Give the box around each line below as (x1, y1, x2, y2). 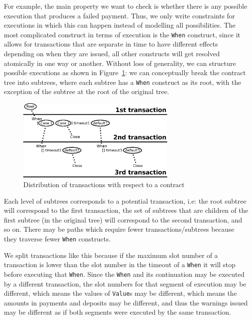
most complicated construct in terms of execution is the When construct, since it (4, 29, 241, 39)
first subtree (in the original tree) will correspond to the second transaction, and (4, 214, 242, 224)
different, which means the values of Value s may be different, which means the (4, 288, 237, 298)
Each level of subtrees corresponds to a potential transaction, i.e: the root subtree (4, 195, 247, 206)
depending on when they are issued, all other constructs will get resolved (4, 48, 220, 59)
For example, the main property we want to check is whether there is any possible (4, 1, 247, 11)
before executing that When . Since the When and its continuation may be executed (4, 269, 245, 279)
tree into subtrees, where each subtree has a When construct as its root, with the (4, 77, 241, 87)
